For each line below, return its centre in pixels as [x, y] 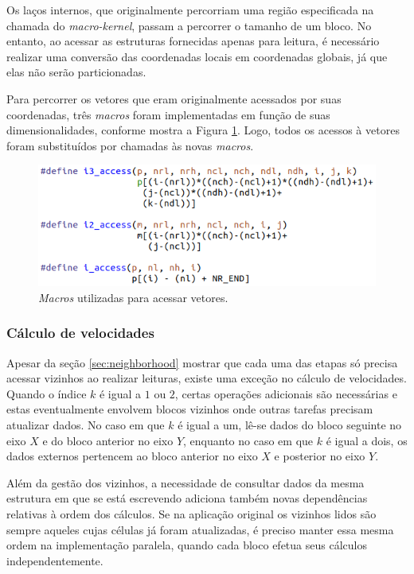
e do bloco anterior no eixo [108, 440]
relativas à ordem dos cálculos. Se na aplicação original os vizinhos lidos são [191, 513]
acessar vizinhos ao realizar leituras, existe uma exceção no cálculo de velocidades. [207, 378]
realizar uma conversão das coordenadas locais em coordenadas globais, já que [197, 56]
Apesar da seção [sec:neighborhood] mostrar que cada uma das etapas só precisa [202, 362]
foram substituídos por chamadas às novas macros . [130, 145]
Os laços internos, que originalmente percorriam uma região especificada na [190, 10]
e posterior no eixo [320, 456]
